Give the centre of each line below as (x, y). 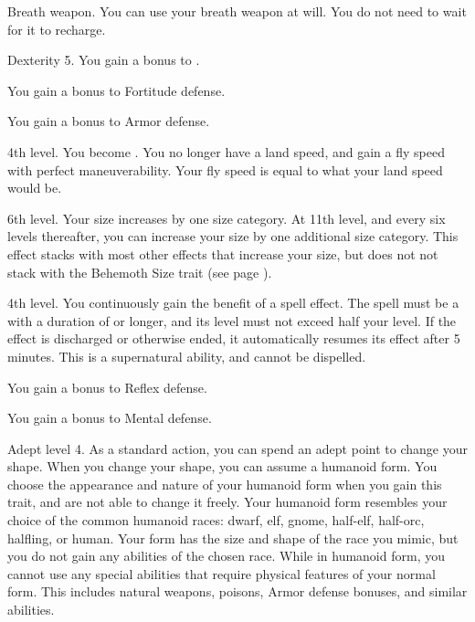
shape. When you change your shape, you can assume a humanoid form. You (222, 466)
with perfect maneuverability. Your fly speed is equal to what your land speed (225, 169)
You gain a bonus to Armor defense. (109, 121)
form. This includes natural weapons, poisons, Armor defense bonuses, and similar (237, 591)
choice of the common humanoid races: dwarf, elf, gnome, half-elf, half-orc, (216, 520)
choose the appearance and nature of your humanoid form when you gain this (225, 484)
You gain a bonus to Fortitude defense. (116, 90)
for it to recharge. (57, 29)
